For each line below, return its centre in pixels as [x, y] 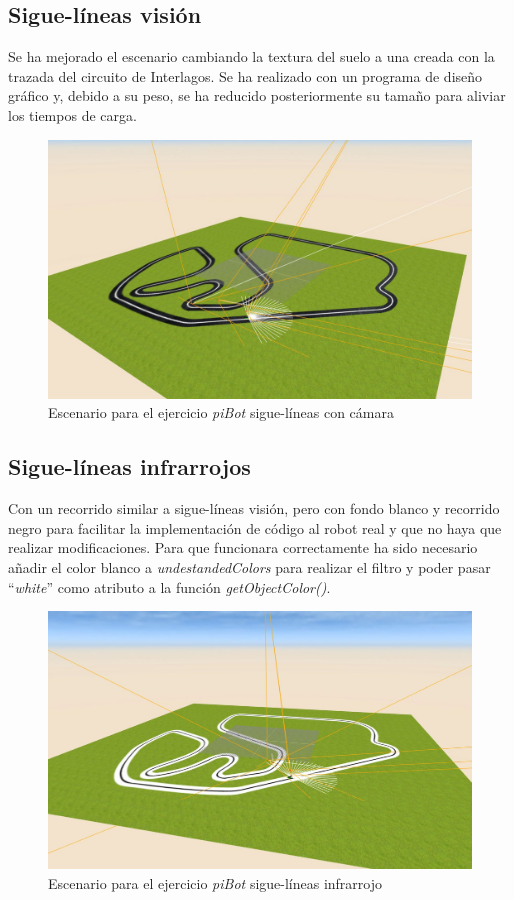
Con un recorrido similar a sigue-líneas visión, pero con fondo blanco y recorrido [254, 508]
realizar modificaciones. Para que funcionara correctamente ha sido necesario [243, 547]
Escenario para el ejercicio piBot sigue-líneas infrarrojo [215, 882]
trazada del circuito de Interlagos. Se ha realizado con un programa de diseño [245, 75]
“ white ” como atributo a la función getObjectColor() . [169, 586]
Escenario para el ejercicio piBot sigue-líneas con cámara [221, 412]
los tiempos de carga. [72, 114]
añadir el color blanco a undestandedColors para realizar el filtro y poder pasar [249, 566]
